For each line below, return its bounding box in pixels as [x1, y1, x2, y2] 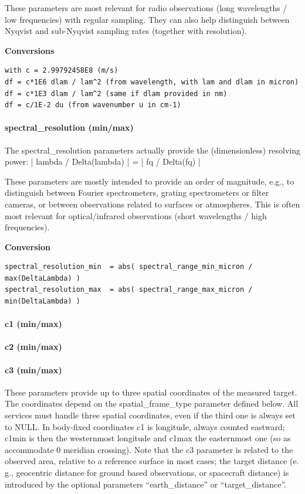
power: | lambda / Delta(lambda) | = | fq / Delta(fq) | [5, 155, 201, 168]
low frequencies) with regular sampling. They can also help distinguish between [5, 13, 290, 25]
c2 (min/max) [5, 340, 62, 353]
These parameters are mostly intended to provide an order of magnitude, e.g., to [5, 175, 294, 187]
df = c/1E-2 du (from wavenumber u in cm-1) [5, 101, 181, 110]
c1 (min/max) [5, 318, 62, 330]
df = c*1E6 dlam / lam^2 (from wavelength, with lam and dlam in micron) [5, 77, 299, 86]
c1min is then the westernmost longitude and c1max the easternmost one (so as [5, 432, 291, 444]
